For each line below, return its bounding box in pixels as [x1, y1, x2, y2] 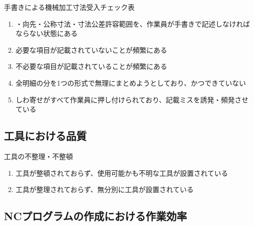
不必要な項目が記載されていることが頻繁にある [15, 61, 167, 71]
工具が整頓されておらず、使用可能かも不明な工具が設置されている [15, 167, 228, 178]
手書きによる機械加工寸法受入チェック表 [4, 2, 135, 12]
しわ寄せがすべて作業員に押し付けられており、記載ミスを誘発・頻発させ [15, 94, 249, 104]
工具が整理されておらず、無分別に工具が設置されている [15, 184, 194, 194]
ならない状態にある [15, 28, 78, 38]
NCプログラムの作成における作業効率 [4, 208, 187, 224]
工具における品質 [4, 128, 87, 143]
